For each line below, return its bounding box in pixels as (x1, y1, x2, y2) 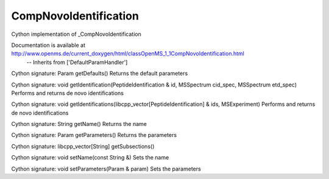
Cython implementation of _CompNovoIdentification (11, 30, 141, 38)
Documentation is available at (11, 41, 85, 49)
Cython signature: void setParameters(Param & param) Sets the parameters (11, 165, 201, 172)
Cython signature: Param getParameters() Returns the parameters (11, 132, 177, 139)
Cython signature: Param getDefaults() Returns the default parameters (11, 70, 188, 77)
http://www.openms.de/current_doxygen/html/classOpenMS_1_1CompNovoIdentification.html (11, 50, 245, 57)
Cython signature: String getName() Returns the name (11, 121, 147, 128)
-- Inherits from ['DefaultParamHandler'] (26, 58, 128, 66)
